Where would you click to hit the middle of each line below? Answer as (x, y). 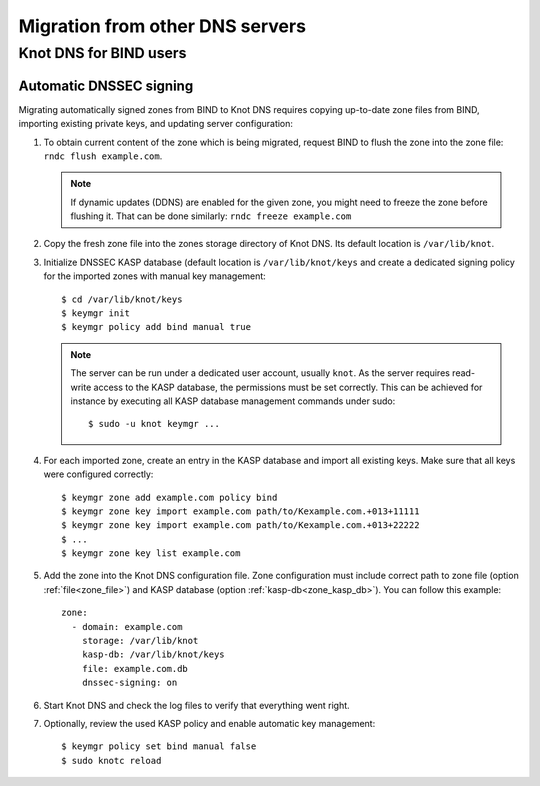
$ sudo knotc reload (111, 760)
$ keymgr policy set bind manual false (159, 746)
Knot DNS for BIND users (102, 53)
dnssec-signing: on (129, 683)
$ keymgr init (95, 313)
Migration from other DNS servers (162, 26)
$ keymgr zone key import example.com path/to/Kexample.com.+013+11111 (240, 511)
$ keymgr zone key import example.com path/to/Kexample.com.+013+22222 (240, 525)
